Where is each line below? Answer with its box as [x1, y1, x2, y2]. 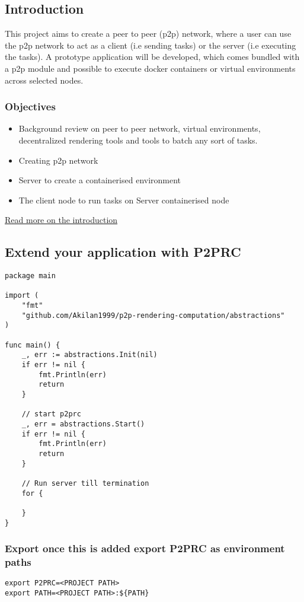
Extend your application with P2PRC [5, 243, 241, 261]
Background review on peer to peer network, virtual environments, [18, 122, 261, 135]
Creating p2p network [18, 154, 98, 166]
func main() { [5, 340, 60, 349]
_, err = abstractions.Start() [21, 420, 145, 428]
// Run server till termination [21, 479, 149, 488]
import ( [5, 291, 39, 300]
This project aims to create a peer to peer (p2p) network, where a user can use [5, 27, 292, 40]
